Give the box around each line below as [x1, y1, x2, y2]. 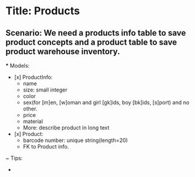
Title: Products [5, 4, 81, 18]
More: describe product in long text [23, 124, 110, 131]
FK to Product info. [23, 143, 69, 150]
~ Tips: [5, 154, 23, 162]
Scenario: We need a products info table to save [5, 28, 186, 38]
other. [23, 105, 38, 112]
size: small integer [23, 86, 68, 93]
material [23, 118, 43, 125]
